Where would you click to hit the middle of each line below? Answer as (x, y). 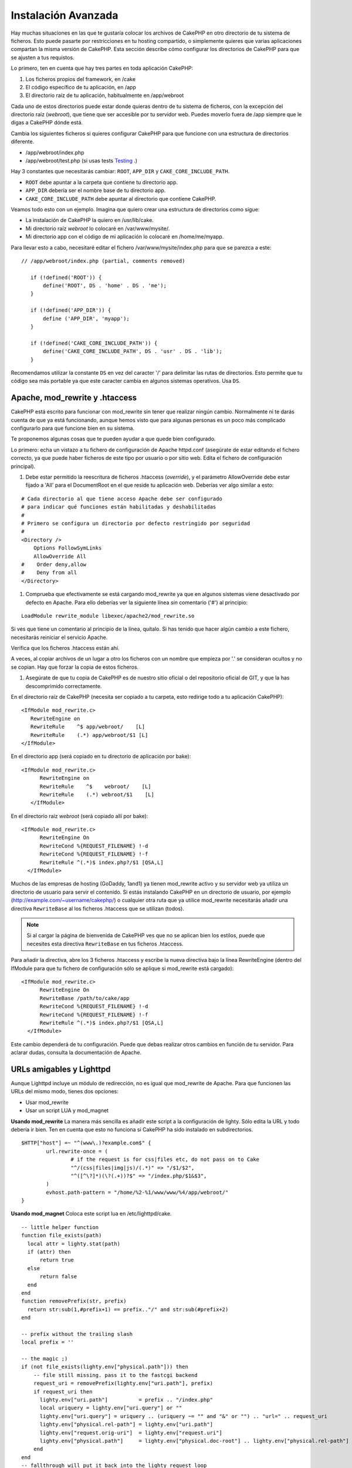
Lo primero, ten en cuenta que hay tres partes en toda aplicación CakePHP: (102, 68)
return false (58, 1277)
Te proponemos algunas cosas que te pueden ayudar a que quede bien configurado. (113, 439)
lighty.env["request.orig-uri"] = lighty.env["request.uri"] (131, 1432)
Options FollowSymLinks (67, 548)
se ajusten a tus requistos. (43, 57)
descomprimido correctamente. (64, 686)
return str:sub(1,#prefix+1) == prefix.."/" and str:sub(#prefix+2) (128, 1309)
